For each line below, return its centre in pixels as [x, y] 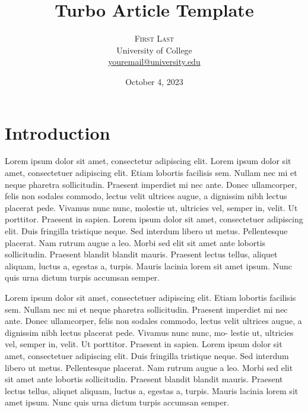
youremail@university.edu [154, 62]
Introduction [58, 132]
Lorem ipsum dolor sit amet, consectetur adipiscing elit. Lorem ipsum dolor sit [148, 161]
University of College [154, 50]
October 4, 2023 [154, 81]
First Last [154, 38]
